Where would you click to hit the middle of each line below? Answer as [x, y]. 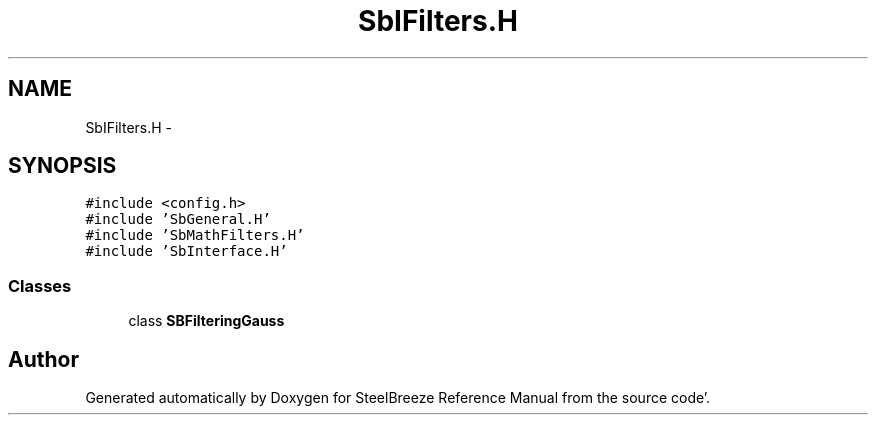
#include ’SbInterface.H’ [186, 251]
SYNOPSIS [62, 166]
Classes [40, 285]
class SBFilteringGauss [206, 321]
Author [43, 359]
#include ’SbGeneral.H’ [178, 219]
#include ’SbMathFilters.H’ [195, 235]
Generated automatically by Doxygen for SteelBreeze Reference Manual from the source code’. [398, 398]
